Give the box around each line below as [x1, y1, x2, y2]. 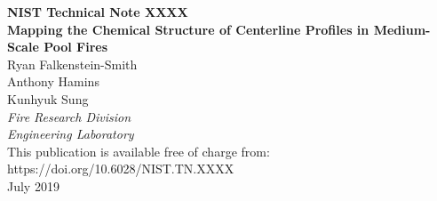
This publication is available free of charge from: [7, 141, 270, 160]
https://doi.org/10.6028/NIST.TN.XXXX [7, 159, 234, 178]
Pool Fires [44, 37, 108, 56]
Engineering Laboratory [7, 125, 134, 143]
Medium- [373, 20, 431, 38]
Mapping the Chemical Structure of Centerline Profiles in [7, 20, 369, 38]
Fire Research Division [7, 107, 131, 125]
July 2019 [7, 176, 60, 195]
